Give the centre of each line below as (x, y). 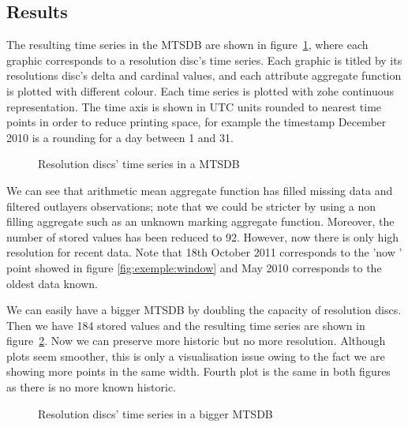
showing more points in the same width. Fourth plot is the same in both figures (198, 371)
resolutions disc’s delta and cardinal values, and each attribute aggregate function (204, 75)
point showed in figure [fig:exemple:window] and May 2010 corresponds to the (194, 267)
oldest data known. (52, 283)
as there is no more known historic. (91, 387)
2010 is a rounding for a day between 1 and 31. (120, 137)
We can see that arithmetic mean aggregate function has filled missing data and (200, 190)
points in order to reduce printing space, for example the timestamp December (197, 122)
